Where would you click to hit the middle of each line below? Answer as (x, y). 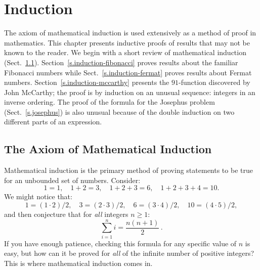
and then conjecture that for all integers (66, 214)
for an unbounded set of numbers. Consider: (72, 180)
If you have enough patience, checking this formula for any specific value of (120, 243)
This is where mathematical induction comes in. (78, 263)
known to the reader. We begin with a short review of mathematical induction (125, 52)
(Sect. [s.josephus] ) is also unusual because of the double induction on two (119, 111)
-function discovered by (214, 82)
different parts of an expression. (53, 122)
